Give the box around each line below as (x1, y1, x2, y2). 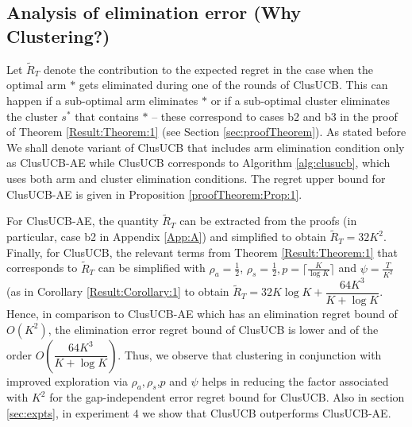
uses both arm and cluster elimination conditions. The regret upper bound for (6, 169, 386, 186)
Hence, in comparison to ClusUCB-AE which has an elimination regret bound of (6, 305, 398, 322)
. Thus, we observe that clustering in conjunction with (117, 346, 382, 363)
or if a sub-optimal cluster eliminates (210, 92, 391, 108)
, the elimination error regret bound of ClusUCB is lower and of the (48, 320, 379, 337)
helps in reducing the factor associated (202, 372, 389, 389)
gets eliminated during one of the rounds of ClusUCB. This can (79, 76, 388, 93)
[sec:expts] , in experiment (6, 405, 129, 421)
